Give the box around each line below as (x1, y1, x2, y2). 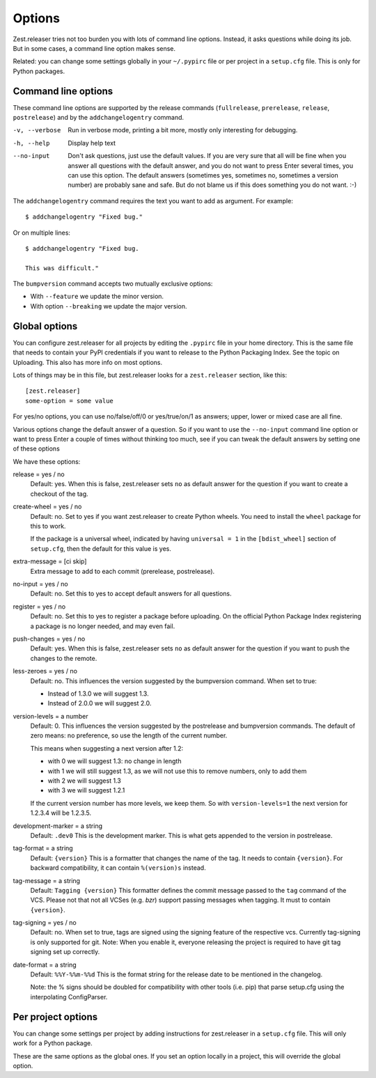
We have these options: (13, 457, 81, 466)
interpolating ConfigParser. (30, 992, 108, 1001)
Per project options (13, 1010, 98, 1023)
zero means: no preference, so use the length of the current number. (30, 731, 228, 740)
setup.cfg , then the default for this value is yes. (30, 544, 172, 553)
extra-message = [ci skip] (13, 557, 87, 565)
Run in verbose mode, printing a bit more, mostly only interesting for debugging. (68, 126, 298, 134)
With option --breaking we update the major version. (30, 302, 187, 310)
